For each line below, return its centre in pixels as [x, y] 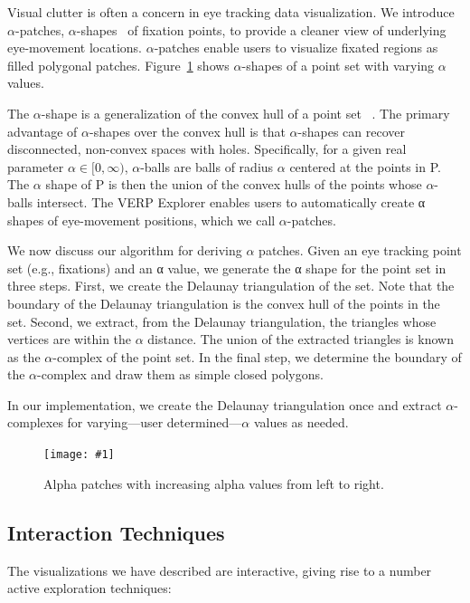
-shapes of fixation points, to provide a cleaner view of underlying [261, 29]
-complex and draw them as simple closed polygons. [180, 374]
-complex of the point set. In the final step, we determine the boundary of [257, 356]
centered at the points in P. [365, 166]
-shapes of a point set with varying [338, 65]
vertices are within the [70, 339]
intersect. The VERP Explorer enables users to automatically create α [231, 201]
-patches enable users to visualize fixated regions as [296, 48]
